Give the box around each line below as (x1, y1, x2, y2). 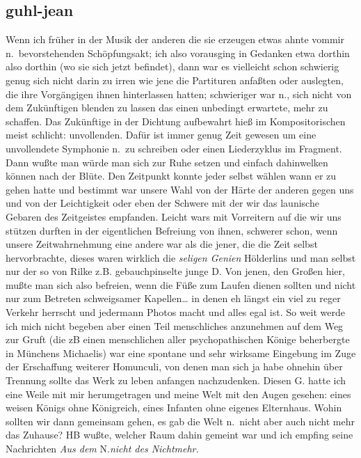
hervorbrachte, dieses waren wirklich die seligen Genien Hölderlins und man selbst (6, 250, 356, 264)
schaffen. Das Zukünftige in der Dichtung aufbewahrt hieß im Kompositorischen (6, 113, 346, 128)
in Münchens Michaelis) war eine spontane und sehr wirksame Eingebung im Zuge (6, 345, 356, 360)
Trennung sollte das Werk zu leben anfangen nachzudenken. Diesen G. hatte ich (6, 373, 346, 388)
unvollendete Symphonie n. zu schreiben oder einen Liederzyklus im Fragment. (6, 141, 342, 155)
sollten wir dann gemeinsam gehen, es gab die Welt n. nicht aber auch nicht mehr (6, 413, 355, 428)
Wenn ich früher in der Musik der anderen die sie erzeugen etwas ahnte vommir (6, 32, 344, 47)
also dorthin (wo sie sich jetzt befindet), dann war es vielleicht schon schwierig (6, 59, 339, 74)
